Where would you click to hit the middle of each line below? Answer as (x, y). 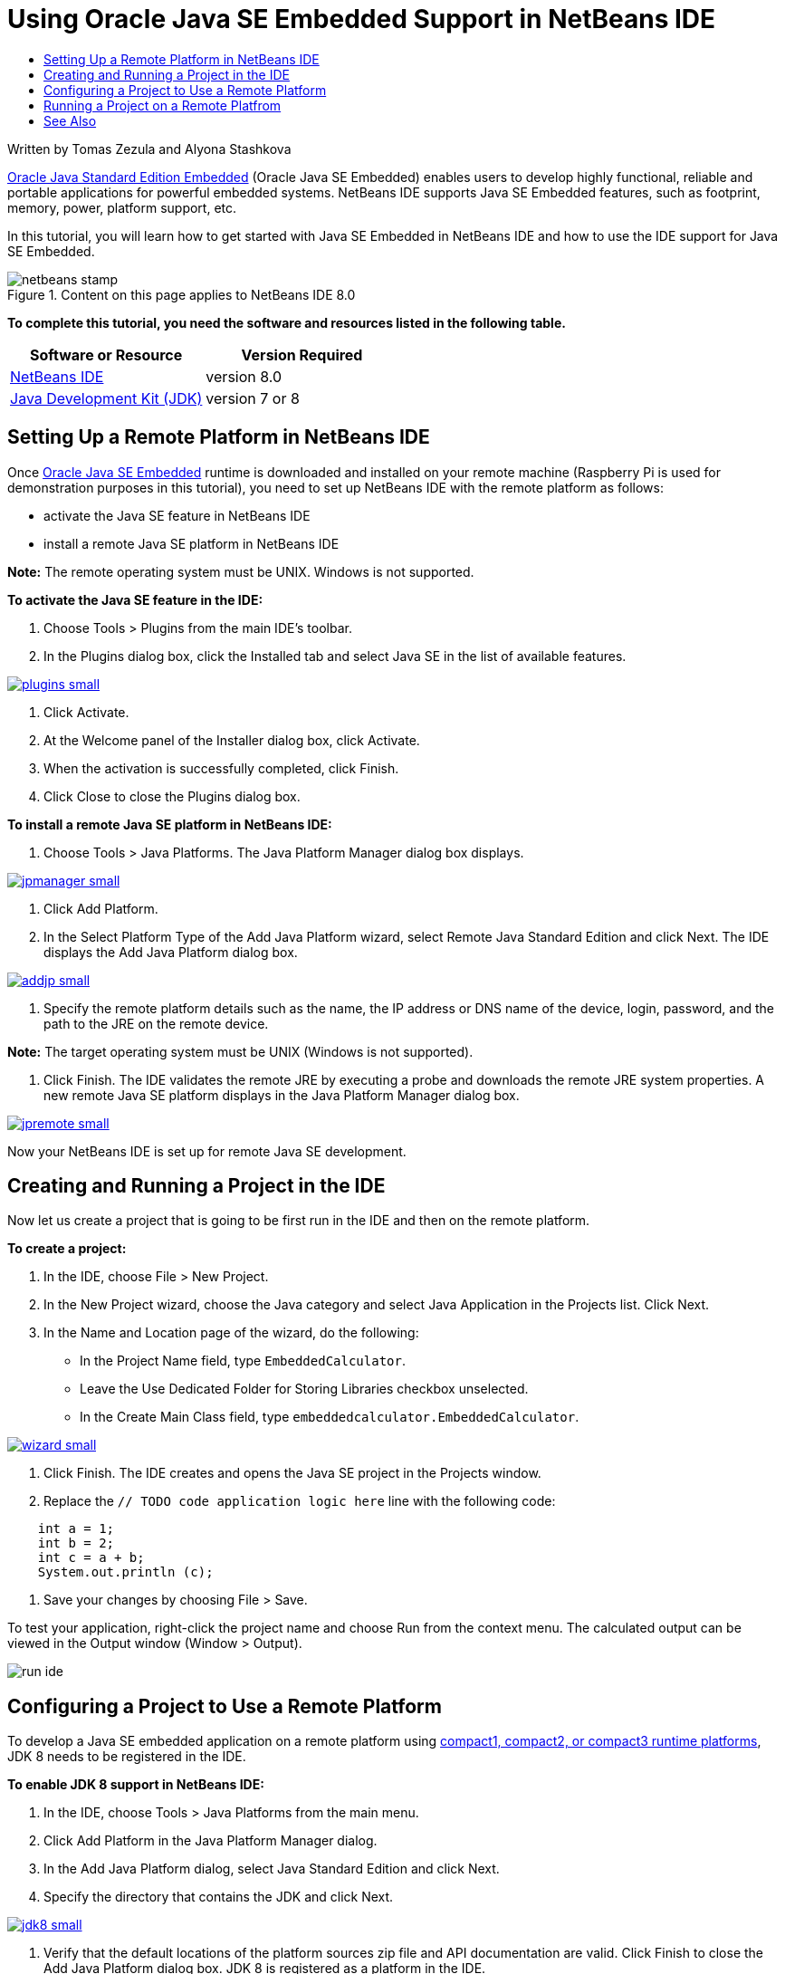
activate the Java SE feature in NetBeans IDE (177, 515)
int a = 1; (76, 1529)
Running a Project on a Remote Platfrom (163, 105)
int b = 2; (76, 1543)
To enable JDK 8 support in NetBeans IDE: (136, 1785)
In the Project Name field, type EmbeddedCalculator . (243, 1361)
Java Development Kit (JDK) (106, 398)
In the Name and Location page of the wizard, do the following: (231, 1333)
